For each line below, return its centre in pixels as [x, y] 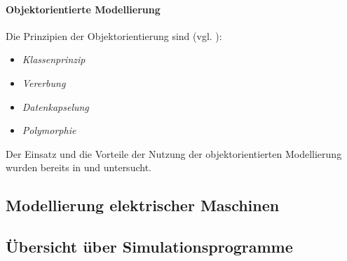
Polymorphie [49, 130]
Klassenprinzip [54, 59]
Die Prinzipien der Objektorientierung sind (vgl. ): [114, 35]
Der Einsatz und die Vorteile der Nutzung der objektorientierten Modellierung [174, 153]
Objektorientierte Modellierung [83, 9]
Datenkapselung [55, 106]
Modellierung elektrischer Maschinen [143, 205]
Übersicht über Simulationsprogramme [149, 247]
